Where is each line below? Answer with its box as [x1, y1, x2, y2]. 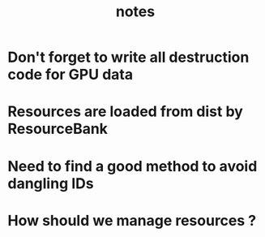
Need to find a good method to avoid [7, 157, 258, 175]
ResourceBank [7, 120, 109, 138]
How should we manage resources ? [7, 211, 257, 230]
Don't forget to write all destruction [7, 48, 250, 67]
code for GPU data [7, 66, 134, 84]
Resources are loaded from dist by [7, 102, 244, 121]
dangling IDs [7, 174, 94, 192]
